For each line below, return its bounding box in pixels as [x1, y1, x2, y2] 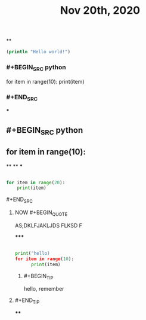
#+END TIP [14, 297, 40, 306]
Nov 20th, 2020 [60, 4, 141, 17]
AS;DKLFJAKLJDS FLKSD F [14, 222, 82, 229]
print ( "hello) [14, 250, 50, 256]
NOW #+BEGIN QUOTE [14, 209, 67, 217]
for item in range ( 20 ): [6, 179, 66, 185]
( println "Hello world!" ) [6, 49, 70, 55]
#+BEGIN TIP [23, 272, 54, 281]
